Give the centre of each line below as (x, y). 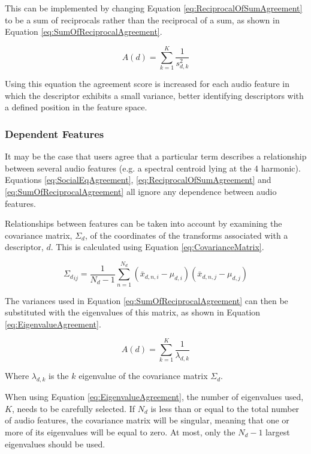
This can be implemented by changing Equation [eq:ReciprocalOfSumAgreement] (154, 8)
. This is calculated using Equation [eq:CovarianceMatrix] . (157, 247)
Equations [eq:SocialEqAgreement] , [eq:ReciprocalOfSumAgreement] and (138, 180)
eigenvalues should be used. (55, 444)
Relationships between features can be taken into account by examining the (144, 223)
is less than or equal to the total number (225, 408)
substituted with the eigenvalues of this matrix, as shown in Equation (133, 312)
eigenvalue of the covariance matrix (143, 376)
